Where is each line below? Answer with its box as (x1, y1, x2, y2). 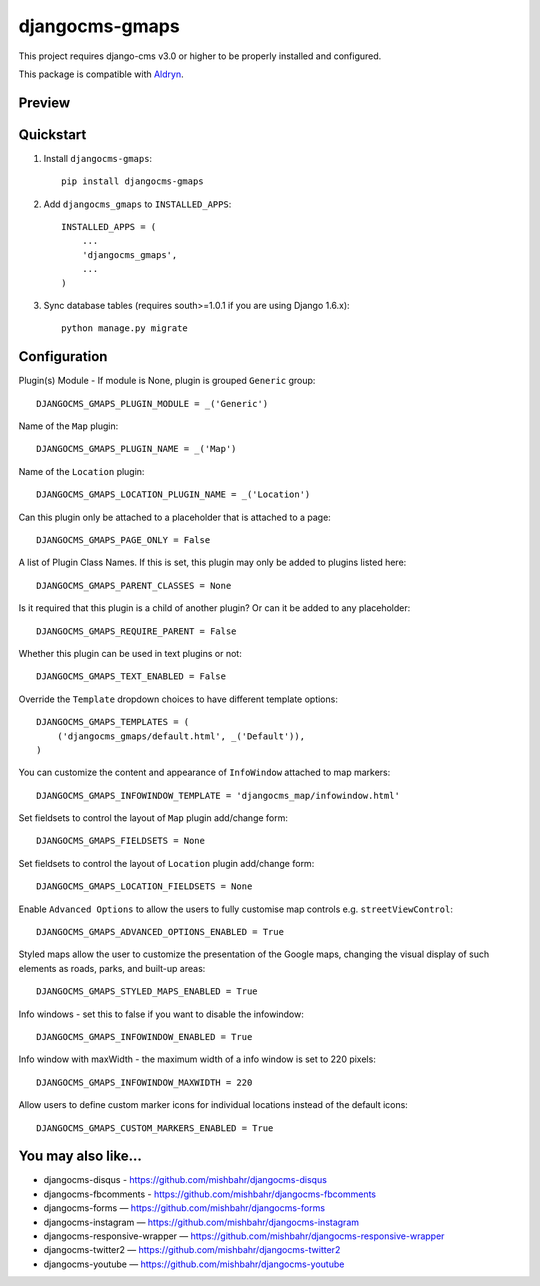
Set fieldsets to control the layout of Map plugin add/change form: (18, 812, 289, 824)
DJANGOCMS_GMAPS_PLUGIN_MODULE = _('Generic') (36, 398, 269, 409)
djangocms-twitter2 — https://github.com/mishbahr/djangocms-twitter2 (43, 1244, 341, 1256)
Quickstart (18, 126, 87, 143)
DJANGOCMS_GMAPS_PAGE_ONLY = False (36, 535, 211, 546)
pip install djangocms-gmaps (61, 176, 204, 187)
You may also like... (18, 1148, 142, 1165)
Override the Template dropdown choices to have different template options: (18, 693, 339, 705)
